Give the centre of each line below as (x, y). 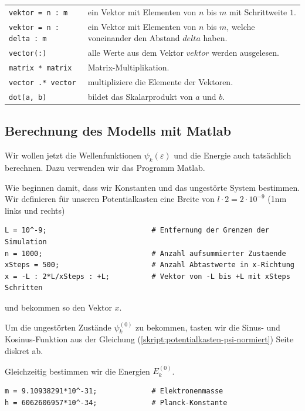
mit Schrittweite (258, 11)
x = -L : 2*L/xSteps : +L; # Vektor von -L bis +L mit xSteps (148, 276)
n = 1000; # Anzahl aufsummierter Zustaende (145, 253)
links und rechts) (35, 210)
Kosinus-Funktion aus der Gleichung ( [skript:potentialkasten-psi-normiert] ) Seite (149, 339)
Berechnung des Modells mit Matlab (118, 131)
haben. (215, 38)
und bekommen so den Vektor (58, 307)
